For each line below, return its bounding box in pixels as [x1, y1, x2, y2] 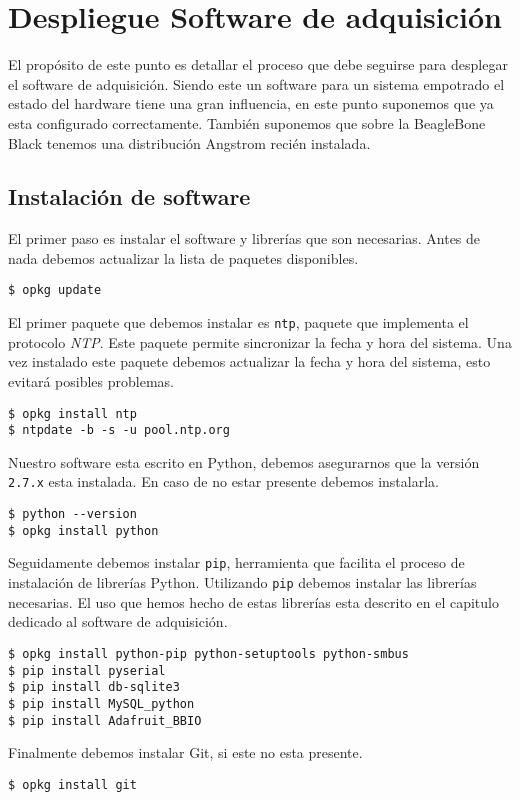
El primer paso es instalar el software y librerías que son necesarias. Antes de [8, 228, 481, 249]
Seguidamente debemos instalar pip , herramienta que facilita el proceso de [8, 552, 465, 573]
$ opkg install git [8, 777, 137, 792]
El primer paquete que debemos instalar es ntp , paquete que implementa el [8, 312, 469, 333]
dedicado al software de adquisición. [8, 611, 228, 632]
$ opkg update [8, 283, 102, 298]
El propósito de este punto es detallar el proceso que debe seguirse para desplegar [8, 54, 508, 75]
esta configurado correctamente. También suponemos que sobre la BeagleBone [8, 112, 486, 133]
